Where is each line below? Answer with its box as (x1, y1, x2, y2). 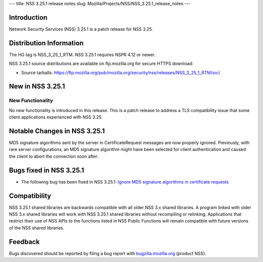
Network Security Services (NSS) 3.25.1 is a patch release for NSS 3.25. (9, 26, 153, 32)
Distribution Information (9, 39, 84, 47)
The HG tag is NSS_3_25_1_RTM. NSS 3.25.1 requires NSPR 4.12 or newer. (9, 52, 156, 57)
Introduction (9, 13, 48, 21)
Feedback (9, 238, 40, 246)
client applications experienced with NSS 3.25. (9, 114, 103, 120)
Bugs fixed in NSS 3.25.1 (9, 166, 85, 174)
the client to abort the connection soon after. (9, 153, 98, 159)
